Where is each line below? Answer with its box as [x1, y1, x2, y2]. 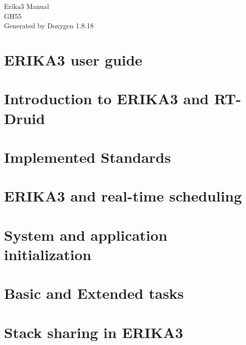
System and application [4, 224, 168, 245]
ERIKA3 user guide [4, 49, 142, 69]
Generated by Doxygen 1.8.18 [4, 20, 94, 31]
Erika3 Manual [4, 1, 49, 11]
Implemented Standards [4, 146, 171, 167]
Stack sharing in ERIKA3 [4, 322, 184, 342]
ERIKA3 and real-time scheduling [4, 186, 242, 206]
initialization [4, 244, 92, 264]
